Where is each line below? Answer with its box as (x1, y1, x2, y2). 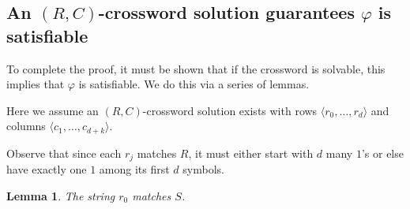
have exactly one (6, 161, 87, 177)
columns (6, 118, 46, 134)
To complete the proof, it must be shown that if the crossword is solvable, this (6, 60, 386, 77)
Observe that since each (6, 144, 122, 161)
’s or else (361, 144, 404, 161)
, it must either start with (188, 144, 314, 161)
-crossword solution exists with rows (142, 102, 318, 118)
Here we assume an (6, 102, 99, 118)
